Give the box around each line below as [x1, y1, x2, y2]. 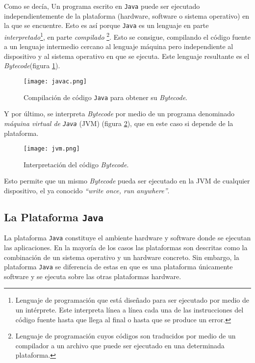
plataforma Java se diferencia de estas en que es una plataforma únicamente [4, 261, 233, 272]
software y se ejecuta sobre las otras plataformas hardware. [4, 271, 181, 281]
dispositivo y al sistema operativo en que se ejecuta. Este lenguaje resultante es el [4, 51, 250, 61]
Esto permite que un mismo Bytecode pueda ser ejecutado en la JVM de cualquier [4, 176, 250, 186]
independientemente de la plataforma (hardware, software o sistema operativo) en [4, 10, 250, 21]
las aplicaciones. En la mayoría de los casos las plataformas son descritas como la [4, 242, 248, 252]
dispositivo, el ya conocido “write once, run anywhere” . [4, 185, 170, 195]
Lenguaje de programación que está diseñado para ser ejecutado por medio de [15, 295, 250, 305]
